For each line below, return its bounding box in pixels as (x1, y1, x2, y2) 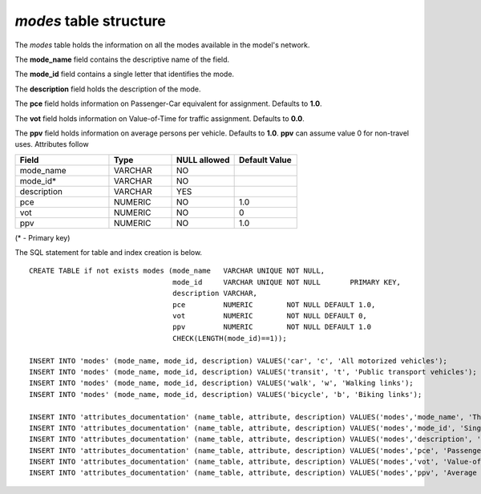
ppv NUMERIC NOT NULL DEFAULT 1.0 (172, 322, 372, 332)
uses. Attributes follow (14, 140, 89, 149)
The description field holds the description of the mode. (14, 84, 201, 94)
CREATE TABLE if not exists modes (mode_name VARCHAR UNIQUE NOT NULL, (29, 266, 325, 276)
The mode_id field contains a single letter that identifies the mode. (14, 69, 235, 79)
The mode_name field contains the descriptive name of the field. (14, 55, 230, 64)
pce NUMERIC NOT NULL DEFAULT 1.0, (172, 300, 376, 309)
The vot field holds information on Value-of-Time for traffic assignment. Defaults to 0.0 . (14, 113, 305, 123)
